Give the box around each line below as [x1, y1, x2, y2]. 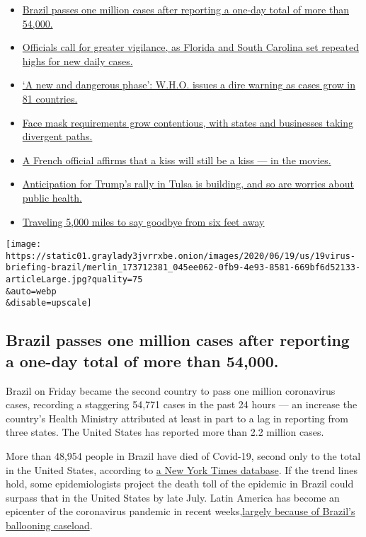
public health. [22, 190, 82, 204]
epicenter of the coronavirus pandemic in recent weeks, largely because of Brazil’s [6, 504, 355, 519]
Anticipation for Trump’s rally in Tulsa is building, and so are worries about [22, 176, 354, 191]
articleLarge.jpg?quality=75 [6, 275, 143, 285]
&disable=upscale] [6, 298, 92, 308]
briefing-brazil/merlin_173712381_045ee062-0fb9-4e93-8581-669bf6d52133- [6, 262, 361, 273]
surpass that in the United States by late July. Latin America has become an [6, 490, 340, 504]
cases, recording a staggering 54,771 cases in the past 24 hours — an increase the [6, 397, 358, 412]
